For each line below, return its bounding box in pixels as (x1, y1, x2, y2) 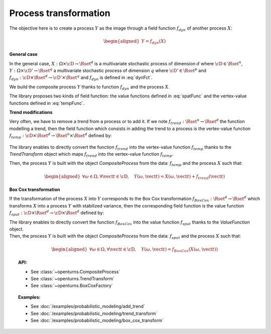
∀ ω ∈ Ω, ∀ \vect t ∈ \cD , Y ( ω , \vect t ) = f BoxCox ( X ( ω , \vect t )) (89, 246, 218, 253)
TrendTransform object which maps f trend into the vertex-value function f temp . (9, 151, 174, 158)
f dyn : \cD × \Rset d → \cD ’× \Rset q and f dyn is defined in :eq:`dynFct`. (9, 74, 153, 82)
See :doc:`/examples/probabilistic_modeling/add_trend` (31, 303, 146, 309)
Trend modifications (9, 109, 53, 116)
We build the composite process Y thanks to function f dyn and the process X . (9, 83, 170, 91)
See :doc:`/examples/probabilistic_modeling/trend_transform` (31, 310, 158, 316)
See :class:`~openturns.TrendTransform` (31, 275, 115, 281)
